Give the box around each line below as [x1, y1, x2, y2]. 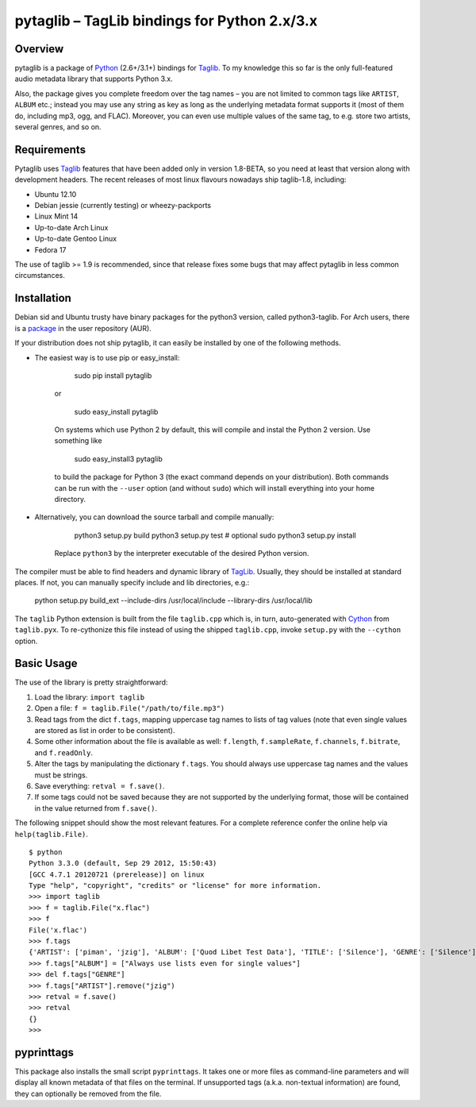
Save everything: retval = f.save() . [34, 781, 165, 790]
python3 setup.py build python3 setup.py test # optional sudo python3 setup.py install [74, 530, 356, 540]
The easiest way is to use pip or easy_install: [34, 353, 180, 362]
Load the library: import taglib [34, 692, 145, 702]
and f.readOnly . [34, 747, 93, 758]
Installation [14, 291, 71, 305]
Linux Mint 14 [34, 211, 79, 222]
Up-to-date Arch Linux [34, 222, 109, 232]
